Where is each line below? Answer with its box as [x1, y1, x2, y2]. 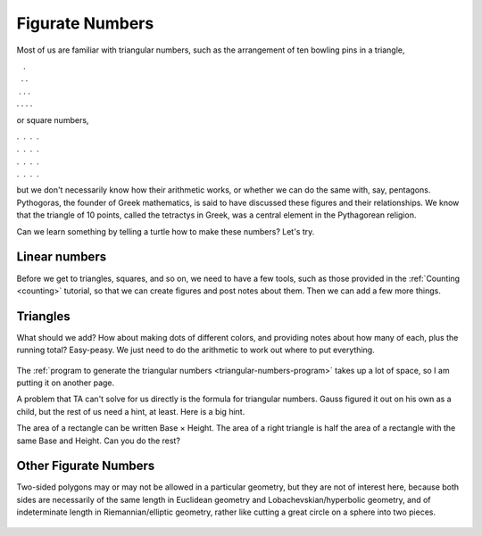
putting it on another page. [16, 377, 115, 388]
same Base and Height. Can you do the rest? [16, 435, 180, 446]
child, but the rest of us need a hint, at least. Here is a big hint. [16, 406, 245, 416]
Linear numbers [16, 250, 107, 265]
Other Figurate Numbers [16, 458, 155, 474]
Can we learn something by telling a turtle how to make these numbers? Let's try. [16, 226, 315, 236]
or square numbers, [16, 114, 89, 125]
